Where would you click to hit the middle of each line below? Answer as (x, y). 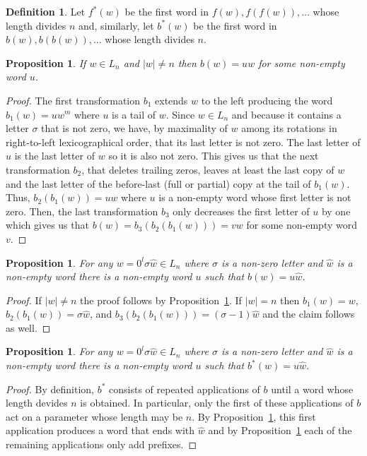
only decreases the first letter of (241, 211)
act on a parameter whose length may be (94, 416)
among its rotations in (289, 128)
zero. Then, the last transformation (82, 211)
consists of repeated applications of (185, 389)
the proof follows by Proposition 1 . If (161, 300)
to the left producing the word (267, 100)
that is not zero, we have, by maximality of (134, 128)
